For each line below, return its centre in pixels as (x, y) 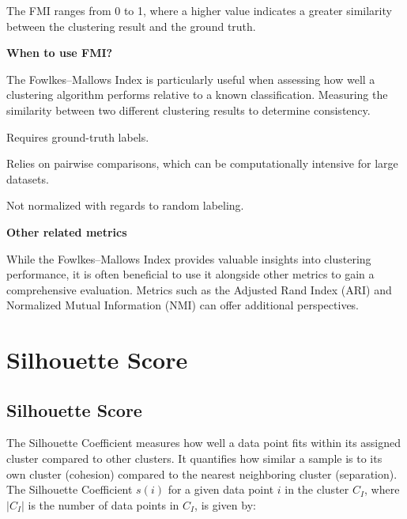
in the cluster (317, 489)
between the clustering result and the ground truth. (131, 26)
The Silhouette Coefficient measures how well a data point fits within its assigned (204, 443)
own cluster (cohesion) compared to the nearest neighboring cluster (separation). (202, 474)
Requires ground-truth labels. (78, 136)
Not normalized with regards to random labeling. (125, 205)
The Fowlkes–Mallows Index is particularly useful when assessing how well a (191, 79)
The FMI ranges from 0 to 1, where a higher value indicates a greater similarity (199, 10)
